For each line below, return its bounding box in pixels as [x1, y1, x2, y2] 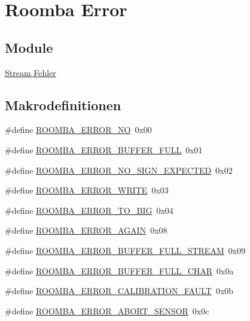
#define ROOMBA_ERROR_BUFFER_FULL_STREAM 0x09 [5, 244, 246, 256]
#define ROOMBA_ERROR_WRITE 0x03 [5, 184, 169, 196]
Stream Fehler [5, 66, 56, 78]
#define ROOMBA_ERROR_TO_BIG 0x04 [5, 204, 173, 216]
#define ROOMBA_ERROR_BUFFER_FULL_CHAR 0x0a [5, 264, 234, 277]
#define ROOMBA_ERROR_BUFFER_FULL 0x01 [5, 143, 203, 156]
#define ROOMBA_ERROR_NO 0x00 [5, 123, 152, 136]
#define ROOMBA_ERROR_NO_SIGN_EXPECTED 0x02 [5, 163, 233, 176]
